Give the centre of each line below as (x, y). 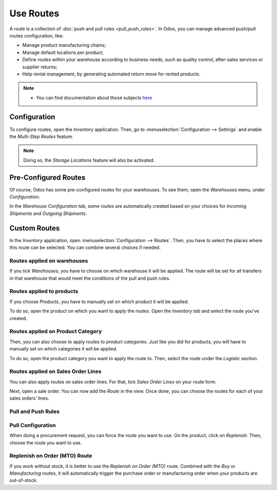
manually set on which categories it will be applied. (63, 349)
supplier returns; (40, 67)
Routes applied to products (44, 291)
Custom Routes (35, 228)
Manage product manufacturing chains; (64, 45)
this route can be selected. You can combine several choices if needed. (85, 248)
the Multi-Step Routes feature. (42, 136)
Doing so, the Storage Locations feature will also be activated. (89, 160)
